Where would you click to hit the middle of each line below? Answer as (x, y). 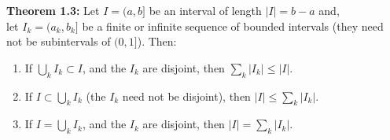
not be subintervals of (59, 41)
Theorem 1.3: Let (53, 10)
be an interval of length (205, 10)
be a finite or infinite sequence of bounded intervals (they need (233, 26)
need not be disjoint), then (186, 96)
